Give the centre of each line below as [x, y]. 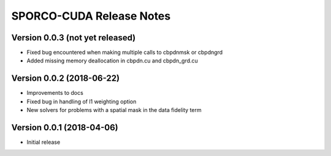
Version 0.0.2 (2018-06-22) [65, 79]
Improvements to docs [55, 93]
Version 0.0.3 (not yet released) [74, 38]
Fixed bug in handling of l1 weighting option [82, 102]
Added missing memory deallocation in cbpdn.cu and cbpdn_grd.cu [112, 61]
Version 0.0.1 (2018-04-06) [65, 128]
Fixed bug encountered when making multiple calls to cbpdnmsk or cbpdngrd [125, 53]
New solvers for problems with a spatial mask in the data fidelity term [114, 110]
